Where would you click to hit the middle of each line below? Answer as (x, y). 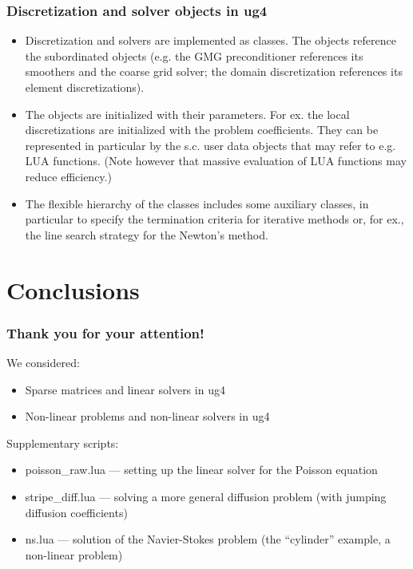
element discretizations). (85, 87)
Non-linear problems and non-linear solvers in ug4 (147, 416)
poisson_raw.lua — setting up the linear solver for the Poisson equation (201, 470)
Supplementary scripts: (63, 443)
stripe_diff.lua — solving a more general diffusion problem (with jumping (206, 496)
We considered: (43, 362)
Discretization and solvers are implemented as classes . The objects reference (210, 40)
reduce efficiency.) (68, 176)
